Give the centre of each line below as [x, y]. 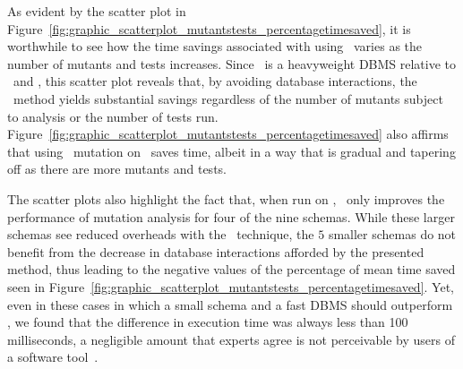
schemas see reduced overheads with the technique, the [161, 234]
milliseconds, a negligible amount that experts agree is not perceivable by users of [231, 339]
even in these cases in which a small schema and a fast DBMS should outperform [230, 304]
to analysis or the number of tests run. [113, 116]
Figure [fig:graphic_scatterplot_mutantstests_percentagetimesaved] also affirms [228, 134]
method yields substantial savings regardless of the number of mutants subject [228, 98]
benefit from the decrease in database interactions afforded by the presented [216, 251]
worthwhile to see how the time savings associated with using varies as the [215, 46]
